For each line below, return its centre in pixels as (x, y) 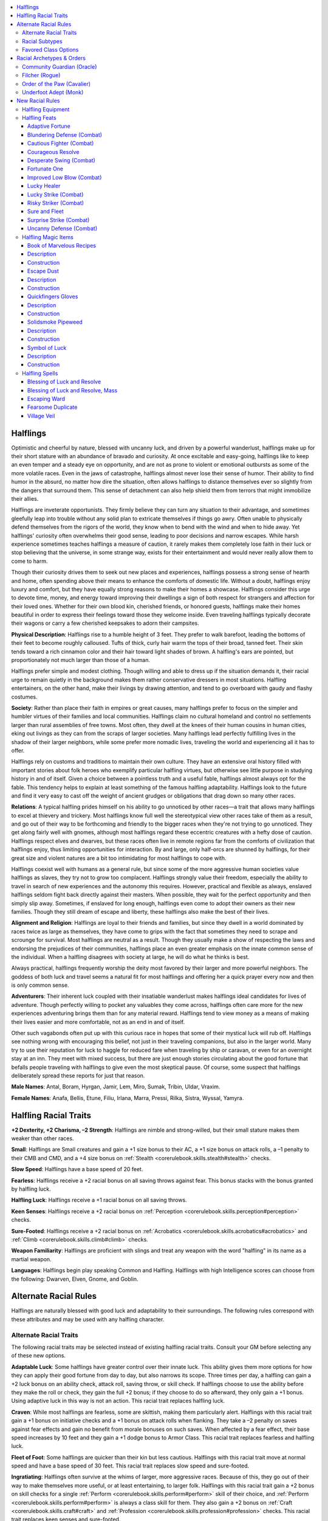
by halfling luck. (31, 1189)
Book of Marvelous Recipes (62, 245)
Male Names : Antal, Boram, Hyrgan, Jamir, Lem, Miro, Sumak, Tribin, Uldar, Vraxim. (116, 1087)
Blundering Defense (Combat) (65, 134)
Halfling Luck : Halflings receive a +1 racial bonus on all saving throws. (99, 1200)
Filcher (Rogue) (41, 75)
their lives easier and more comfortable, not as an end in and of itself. (98, 1022)
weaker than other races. (43, 1138)
